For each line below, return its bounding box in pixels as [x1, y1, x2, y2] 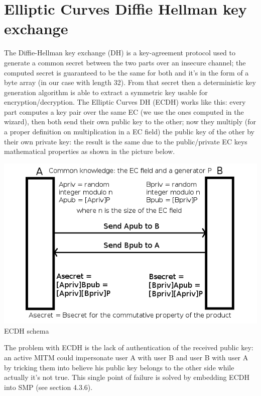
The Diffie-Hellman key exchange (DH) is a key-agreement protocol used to [4, 47, 235, 58]
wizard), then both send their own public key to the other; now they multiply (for [4, 116, 256, 127]
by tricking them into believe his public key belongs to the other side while [4, 362, 234, 372]
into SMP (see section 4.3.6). [4, 381, 93, 392]
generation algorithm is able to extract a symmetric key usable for [4, 87, 208, 97]
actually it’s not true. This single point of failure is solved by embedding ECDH [4, 372, 249, 382]
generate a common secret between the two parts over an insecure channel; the [4, 57, 246, 67]
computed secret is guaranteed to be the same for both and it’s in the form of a [4, 67, 249, 77]
